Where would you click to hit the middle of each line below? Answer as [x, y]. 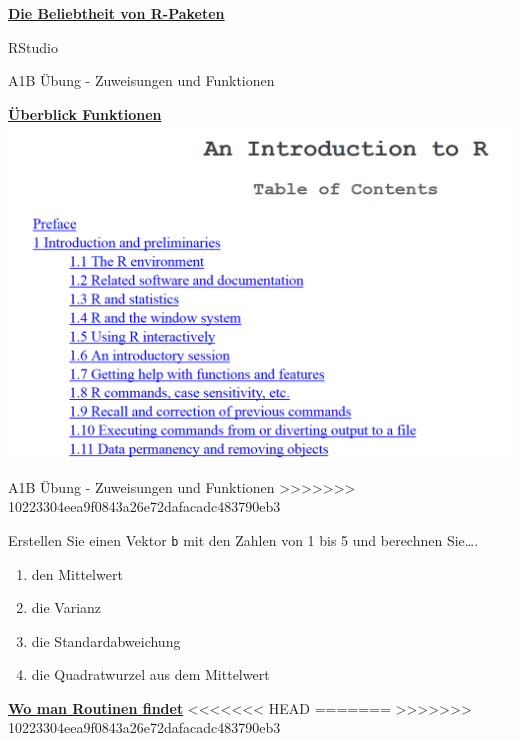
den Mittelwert [77, 573]
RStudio [33, 46]
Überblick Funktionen [85, 113]
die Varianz [66, 607]
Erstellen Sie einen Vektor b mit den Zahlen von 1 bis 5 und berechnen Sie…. [243, 539]
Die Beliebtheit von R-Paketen [116, 13]
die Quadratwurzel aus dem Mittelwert [150, 674]
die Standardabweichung [106, 640]
